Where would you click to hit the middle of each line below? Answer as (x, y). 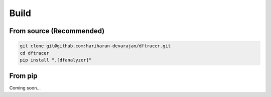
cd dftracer (35, 53)
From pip (23, 76)
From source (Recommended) (57, 31)
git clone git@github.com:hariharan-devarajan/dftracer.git (95, 46)
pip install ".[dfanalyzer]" (56, 60)
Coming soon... (25, 88)
